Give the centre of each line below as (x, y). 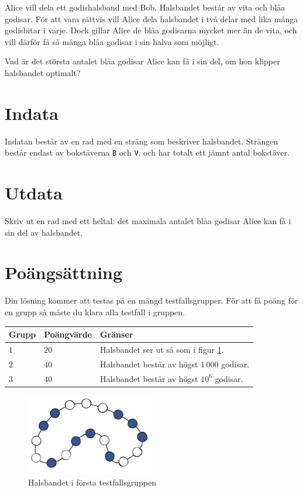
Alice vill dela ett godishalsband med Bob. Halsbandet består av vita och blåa (145, 7)
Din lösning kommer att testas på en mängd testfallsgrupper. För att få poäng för (151, 300)
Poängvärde (68, 334)
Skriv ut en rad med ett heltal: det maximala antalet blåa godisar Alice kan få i (148, 221)
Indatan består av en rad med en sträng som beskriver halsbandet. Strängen (142, 141)
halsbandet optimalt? (43, 72)
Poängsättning (64, 272)
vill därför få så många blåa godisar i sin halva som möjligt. (112, 41)
